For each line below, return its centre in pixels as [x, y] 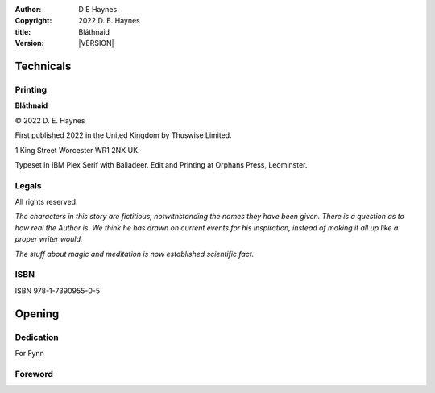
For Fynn [29, 353]
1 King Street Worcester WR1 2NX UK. [77, 150]
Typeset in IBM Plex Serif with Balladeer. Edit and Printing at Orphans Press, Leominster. [161, 164]
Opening [37, 314]
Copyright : [33, 21]
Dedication [37, 337]
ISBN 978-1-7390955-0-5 [58, 291]
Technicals [43, 66]
